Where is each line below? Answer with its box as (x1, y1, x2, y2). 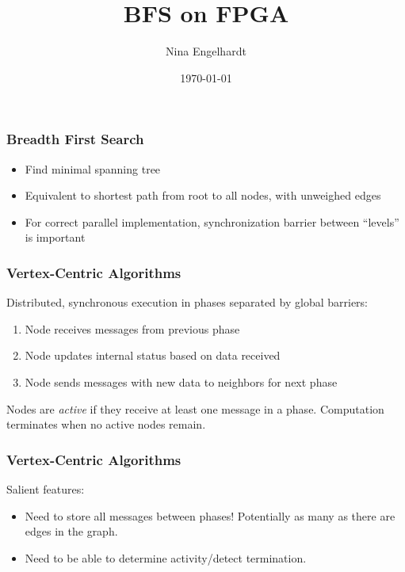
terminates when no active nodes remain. (6, 416, 206, 433)
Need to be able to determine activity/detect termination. (25, 549, 307, 566)
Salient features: (6, 480, 85, 497)
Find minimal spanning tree (25, 160, 161, 177)
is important (25, 229, 86, 246)
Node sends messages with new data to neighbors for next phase (25, 373, 338, 390)
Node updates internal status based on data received (25, 347, 281, 364)
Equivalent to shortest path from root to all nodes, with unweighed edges (25, 187, 381, 204)
